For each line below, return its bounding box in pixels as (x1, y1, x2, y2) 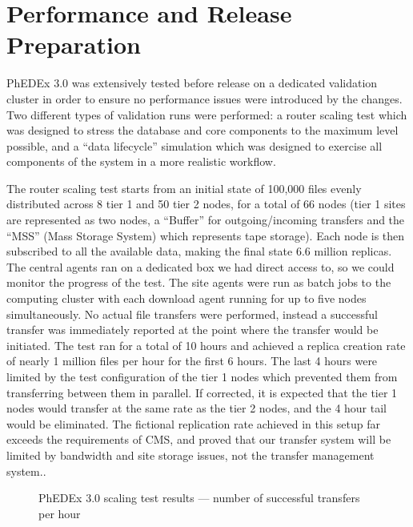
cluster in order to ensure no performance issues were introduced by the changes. (6, 90, 403, 107)
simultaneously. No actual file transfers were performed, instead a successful (6, 305, 378, 322)
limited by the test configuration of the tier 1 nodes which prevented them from (6, 368, 398, 384)
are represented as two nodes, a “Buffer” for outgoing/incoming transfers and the (6, 211, 405, 228)
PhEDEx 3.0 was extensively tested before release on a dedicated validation (6, 74, 378, 91)
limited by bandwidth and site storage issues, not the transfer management (6, 446, 375, 463)
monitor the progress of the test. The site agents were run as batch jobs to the (6, 274, 391, 291)
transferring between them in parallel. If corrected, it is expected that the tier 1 (6, 384, 398, 400)
